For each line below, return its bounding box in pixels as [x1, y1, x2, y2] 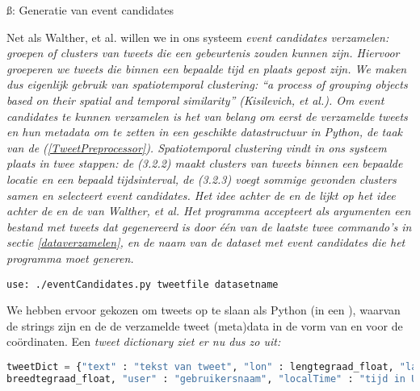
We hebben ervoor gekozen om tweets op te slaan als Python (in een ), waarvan [6, 302, 401, 318]
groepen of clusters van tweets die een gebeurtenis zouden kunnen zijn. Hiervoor [6, 44, 400, 61]
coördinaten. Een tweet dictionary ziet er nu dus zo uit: [6, 333, 281, 350]
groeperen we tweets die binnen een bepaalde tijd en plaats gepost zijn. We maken [6, 60, 407, 77]
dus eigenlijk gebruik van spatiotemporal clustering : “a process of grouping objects [6, 76, 408, 93]
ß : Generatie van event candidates [6, 2, 174, 18]
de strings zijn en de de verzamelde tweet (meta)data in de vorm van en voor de [6, 317, 403, 334]
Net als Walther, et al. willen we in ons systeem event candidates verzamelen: [6, 28, 389, 45]
